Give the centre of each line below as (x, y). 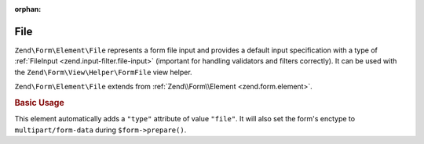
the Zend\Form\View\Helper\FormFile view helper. (103, 72)
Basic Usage (39, 103)
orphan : (28, 9)
